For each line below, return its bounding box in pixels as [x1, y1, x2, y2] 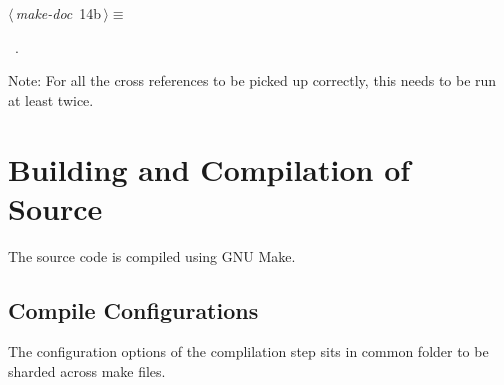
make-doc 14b [15, 3, 102, 23]
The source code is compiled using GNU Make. [8, 245, 296, 266]
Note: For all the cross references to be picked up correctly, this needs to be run [8, 70, 497, 91]
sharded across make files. [8, 361, 166, 382]
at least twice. [8, 89, 94, 110]
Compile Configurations [8, 294, 259, 325]
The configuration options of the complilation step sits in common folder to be [8, 341, 489, 362]
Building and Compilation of [8, 148, 411, 189]
